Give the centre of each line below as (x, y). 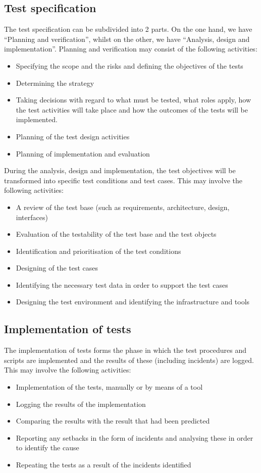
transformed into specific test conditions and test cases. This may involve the (123, 180)
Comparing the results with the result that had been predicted (113, 421)
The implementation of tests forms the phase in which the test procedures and (125, 350)
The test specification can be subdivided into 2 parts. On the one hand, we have (128, 29)
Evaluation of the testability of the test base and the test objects (116, 234)
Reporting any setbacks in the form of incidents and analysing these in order (135, 437)
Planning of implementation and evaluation (83, 153)
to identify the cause (47, 448)
